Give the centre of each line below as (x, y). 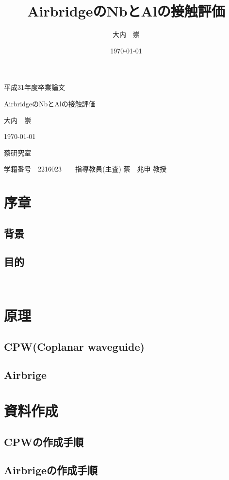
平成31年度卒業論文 (34, 87)
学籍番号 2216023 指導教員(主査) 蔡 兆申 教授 (85, 169)
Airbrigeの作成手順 (51, 470)
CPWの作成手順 (44, 441)
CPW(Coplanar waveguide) (74, 346)
